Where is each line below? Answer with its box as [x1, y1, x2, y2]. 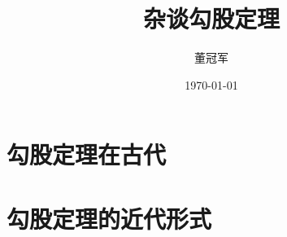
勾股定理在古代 [7, 138, 167, 171]
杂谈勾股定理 [142, 2, 280, 35]
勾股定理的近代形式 [7, 201, 212, 235]
